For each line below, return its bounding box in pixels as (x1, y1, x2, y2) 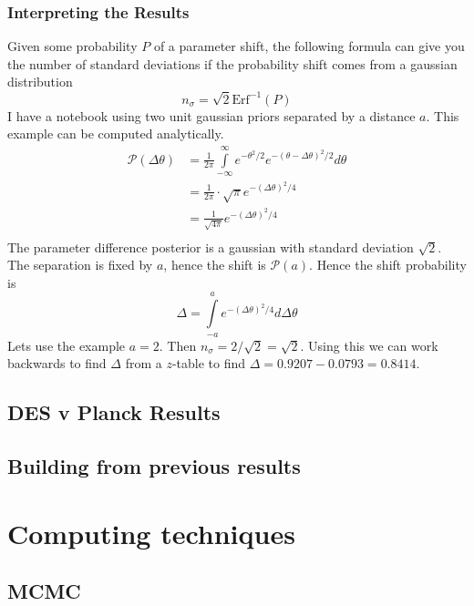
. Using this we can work (300, 335, 438, 354)
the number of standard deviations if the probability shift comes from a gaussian (7, 54, 458, 73)
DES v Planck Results (7, 398, 221, 426)
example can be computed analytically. (7, 124, 224, 143)
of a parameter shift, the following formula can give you (153, 36, 465, 56)
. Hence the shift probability (309, 255, 467, 274)
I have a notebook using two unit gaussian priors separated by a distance (7, 106, 416, 125)
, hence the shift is (163, 255, 266, 274)
